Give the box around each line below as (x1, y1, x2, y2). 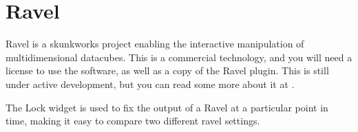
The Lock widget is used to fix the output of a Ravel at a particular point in (6, 100, 328, 114)
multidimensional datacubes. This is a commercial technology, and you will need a (6, 49, 352, 64)
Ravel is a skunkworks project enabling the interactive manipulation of (6, 36, 304, 51)
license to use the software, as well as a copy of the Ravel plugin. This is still (6, 63, 329, 78)
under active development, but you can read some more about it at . (6, 76, 295, 91)
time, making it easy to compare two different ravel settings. (6, 113, 260, 128)
